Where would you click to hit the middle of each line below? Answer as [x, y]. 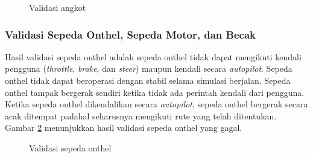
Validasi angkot [58, 7]
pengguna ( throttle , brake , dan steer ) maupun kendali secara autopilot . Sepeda [149, 68]
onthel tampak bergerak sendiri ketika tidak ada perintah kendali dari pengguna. [155, 92]
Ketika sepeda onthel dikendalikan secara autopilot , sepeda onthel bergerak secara [156, 104]
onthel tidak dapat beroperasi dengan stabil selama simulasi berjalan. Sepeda [148, 80]
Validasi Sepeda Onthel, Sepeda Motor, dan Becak [130, 34]
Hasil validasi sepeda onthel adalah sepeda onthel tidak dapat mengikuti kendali [153, 56]
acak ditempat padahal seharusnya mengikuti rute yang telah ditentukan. [141, 115]
